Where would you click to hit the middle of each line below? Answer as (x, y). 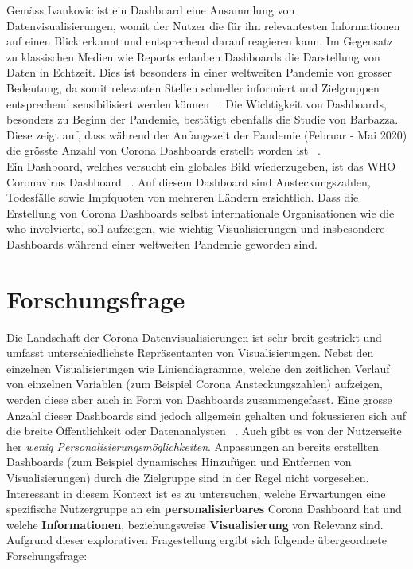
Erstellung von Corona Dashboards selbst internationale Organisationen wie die (201, 212)
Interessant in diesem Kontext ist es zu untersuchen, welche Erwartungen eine (196, 493)
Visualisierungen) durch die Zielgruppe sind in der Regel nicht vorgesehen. (188, 477)
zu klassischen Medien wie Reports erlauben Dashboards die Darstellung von (193, 56)
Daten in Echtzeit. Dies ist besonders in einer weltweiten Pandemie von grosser (199, 72)
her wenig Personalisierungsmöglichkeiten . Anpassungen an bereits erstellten (193, 446)
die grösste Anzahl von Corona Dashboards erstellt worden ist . (164, 150)
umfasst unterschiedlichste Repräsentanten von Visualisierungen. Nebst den (190, 353)
